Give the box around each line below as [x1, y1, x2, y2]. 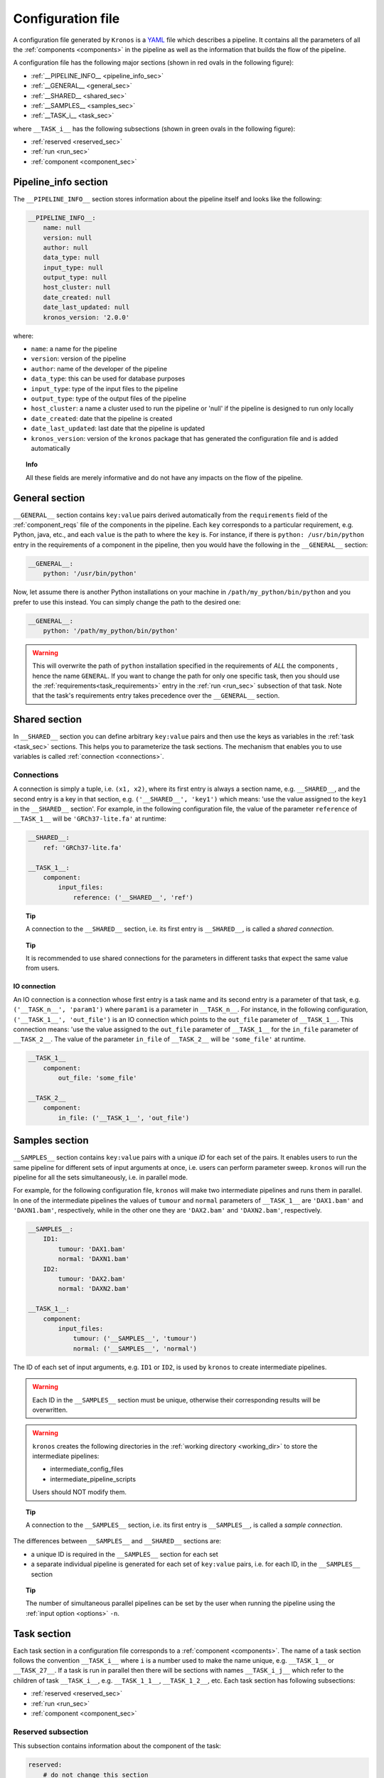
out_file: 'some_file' [58, 1074, 138, 1082]
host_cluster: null [43, 283, 112, 292]
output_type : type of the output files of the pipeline [31, 394, 187, 403]
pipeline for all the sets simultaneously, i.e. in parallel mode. [13, 1173, 188, 1181]
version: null [43, 233, 92, 242]
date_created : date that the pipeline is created [31, 414, 173, 422]
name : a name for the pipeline [31, 345, 117, 353]
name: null [43, 224, 81, 232]
